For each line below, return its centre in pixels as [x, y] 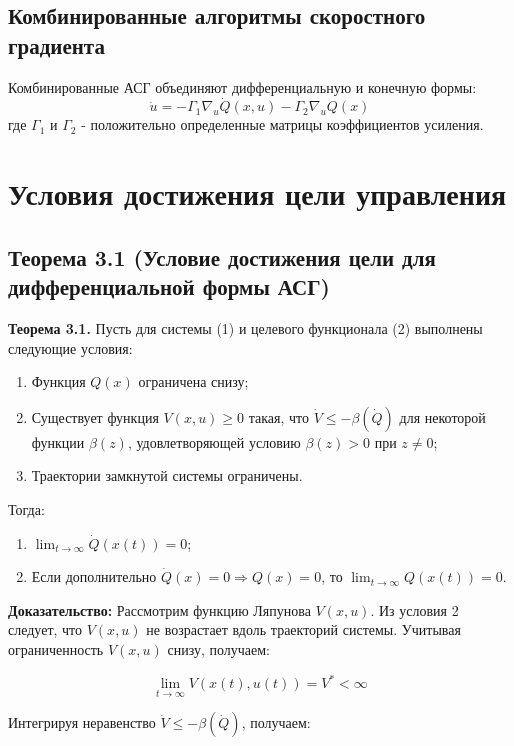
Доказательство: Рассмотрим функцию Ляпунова [159, 609]
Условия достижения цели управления [257, 193]
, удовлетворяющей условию [214, 441]
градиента [56, 44]
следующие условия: [70, 347]
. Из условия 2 [414, 609]
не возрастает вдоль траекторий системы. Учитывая [303, 629]
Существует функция [95, 416]
